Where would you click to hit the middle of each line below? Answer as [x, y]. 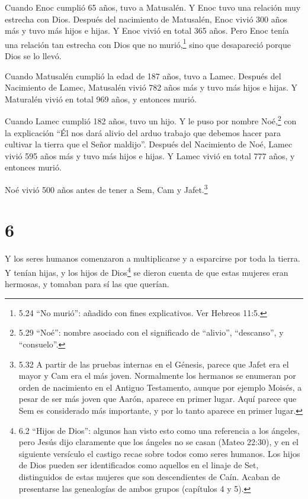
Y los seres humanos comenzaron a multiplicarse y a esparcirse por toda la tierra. [153, 258]
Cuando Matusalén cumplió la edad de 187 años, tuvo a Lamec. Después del [143, 75]
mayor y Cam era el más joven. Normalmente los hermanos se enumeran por [157, 376]
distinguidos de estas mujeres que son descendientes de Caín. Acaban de [149, 476]
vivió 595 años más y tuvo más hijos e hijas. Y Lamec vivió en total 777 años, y [150, 155]
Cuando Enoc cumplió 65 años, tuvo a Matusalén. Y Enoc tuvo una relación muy [153, 7]
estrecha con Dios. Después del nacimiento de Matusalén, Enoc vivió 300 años [146, 19]
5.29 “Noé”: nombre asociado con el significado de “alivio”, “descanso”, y [151, 332]
